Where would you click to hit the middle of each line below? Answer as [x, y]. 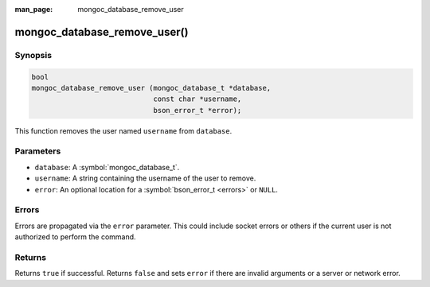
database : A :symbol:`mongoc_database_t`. [107, 167]
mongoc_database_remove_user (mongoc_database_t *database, [151, 88]
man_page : [34, 9]
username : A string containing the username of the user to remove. [145, 178]
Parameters [38, 151]
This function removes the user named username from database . [123, 130]
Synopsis [33, 55]
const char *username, [197, 99]
